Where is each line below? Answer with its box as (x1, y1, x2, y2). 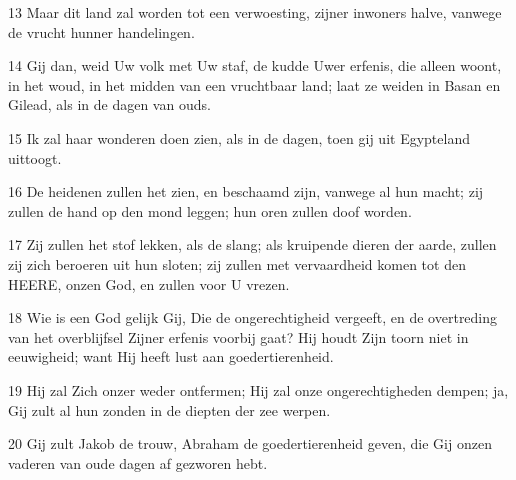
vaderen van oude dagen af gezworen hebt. (8, 452, 268, 473)
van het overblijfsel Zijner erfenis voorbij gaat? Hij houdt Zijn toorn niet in (8, 326, 469, 347)
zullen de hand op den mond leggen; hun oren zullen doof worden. (8, 200, 412, 221)
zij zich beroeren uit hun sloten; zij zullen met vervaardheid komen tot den (8, 253, 466, 274)
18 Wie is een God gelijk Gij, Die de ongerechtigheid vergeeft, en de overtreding (8, 307, 498, 328)
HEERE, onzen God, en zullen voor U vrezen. (8, 273, 290, 294)
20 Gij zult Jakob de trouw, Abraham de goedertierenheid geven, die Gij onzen (8, 433, 492, 454)
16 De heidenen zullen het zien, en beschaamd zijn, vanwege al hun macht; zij (8, 181, 484, 202)
